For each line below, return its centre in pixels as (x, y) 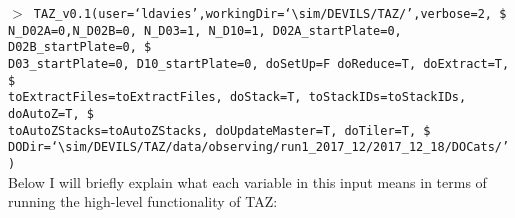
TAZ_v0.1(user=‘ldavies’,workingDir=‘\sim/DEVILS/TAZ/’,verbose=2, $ (270, 14)
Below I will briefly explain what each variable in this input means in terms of (247, 181)
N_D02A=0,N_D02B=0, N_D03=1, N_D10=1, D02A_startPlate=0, (205, 30)
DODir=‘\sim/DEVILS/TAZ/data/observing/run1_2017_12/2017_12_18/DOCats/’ (259, 147)
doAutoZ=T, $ (51, 113)
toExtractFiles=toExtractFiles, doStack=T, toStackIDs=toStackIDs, (237, 97)
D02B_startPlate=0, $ (80, 47)
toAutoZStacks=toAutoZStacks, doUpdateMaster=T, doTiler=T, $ (219, 130)
